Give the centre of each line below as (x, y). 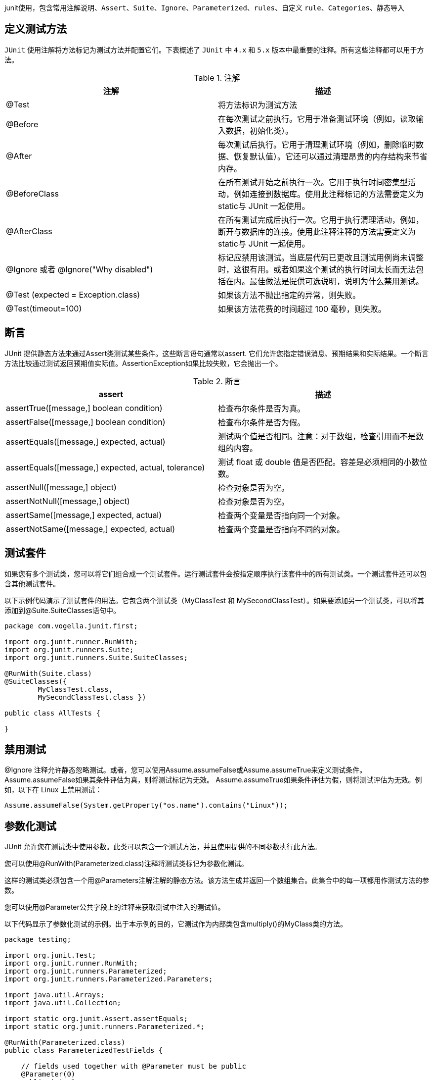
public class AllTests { (52, 713)
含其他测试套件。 (32, 583)
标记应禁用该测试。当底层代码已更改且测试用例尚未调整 (321, 257)
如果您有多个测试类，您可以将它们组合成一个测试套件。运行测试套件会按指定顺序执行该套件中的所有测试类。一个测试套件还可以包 (216, 573)
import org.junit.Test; (50, 955)
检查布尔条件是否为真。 (262, 408)
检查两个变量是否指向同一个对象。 (281, 515)
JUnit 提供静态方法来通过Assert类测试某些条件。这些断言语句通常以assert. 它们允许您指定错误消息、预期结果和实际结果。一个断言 (217, 353)
